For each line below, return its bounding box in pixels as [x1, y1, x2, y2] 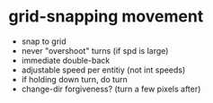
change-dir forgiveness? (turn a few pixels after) [21, 83, 201, 94]
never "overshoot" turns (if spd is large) [21, 45, 169, 56]
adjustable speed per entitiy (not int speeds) [21, 64, 186, 75]
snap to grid [21, 36, 67, 47]
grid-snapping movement [8, 6, 204, 27]
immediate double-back [21, 55, 111, 65]
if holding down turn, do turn [21, 73, 128, 84]
